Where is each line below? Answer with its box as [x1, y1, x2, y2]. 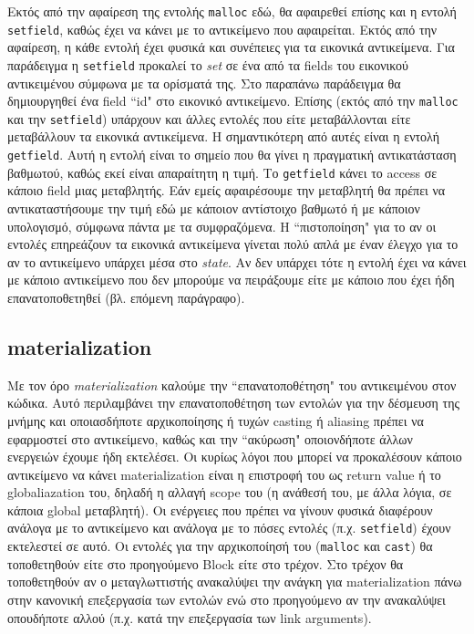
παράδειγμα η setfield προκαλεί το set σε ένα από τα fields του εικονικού [7, 55, 409, 74]
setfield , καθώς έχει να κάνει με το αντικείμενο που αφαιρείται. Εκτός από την [7, 19, 438, 38]
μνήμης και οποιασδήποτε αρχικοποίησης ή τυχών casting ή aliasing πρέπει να [7, 411, 424, 430]
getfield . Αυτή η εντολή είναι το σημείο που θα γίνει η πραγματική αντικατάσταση [7, 145, 457, 164]
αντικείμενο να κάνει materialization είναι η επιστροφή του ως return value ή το [7, 464, 441, 483]
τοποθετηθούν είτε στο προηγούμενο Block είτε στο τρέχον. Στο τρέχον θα [7, 554, 404, 573]
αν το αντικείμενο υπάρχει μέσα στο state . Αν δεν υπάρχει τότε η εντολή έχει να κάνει [7, 252, 467, 271]
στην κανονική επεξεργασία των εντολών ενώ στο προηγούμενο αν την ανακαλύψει [7, 589, 446, 608]
